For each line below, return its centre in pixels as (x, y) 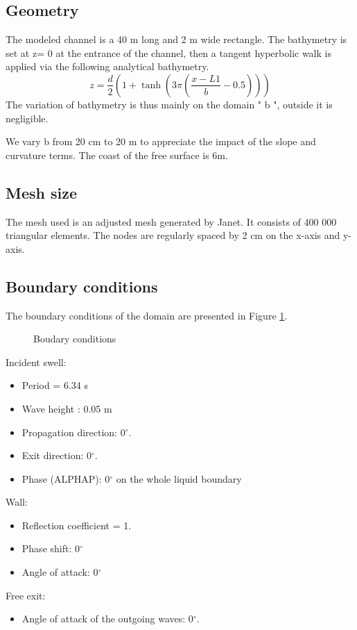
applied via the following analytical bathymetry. (107, 66)
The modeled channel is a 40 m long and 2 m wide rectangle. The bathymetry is (176, 39)
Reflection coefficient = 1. (77, 525)
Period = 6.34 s (55, 385)
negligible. (27, 118)
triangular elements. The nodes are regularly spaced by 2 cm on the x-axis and (173, 235)
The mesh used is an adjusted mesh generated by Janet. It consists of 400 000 (171, 221)
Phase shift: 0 (51, 548)
